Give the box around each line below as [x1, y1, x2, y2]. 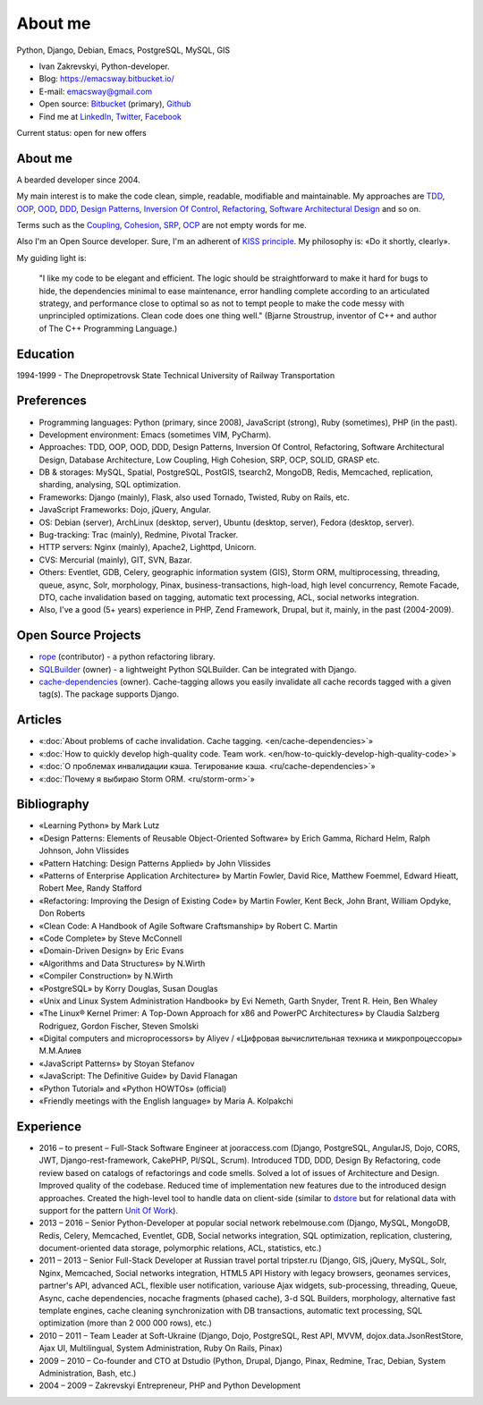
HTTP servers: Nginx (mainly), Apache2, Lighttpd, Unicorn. [38, 542, 257, 553]
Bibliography [16, 797, 89, 812]
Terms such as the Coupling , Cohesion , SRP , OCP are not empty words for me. [16, 219, 308, 230]
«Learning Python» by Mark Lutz [38, 820, 160, 831]
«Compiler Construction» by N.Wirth [38, 970, 174, 981]
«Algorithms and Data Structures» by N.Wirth [38, 958, 206, 969]
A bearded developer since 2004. [16, 174, 140, 185]
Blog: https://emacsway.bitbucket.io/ [38, 73, 174, 84]
